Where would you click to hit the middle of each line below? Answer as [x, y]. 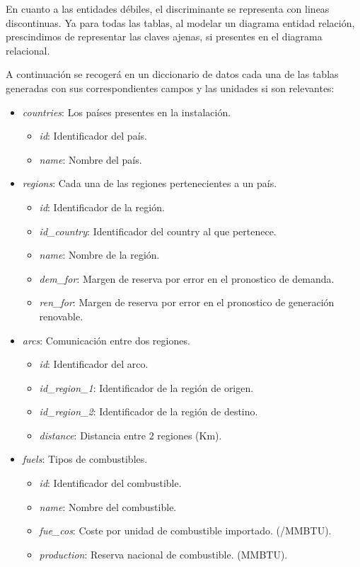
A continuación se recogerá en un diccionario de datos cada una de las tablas [172, 74]
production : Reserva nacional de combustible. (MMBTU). [163, 554]
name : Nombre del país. [91, 159]
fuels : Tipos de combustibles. [85, 459]
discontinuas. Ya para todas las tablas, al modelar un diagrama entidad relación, [180, 22]
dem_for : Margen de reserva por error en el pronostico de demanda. [187, 278]
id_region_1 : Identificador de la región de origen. [146, 387]
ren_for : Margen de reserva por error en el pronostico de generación [187, 302]
